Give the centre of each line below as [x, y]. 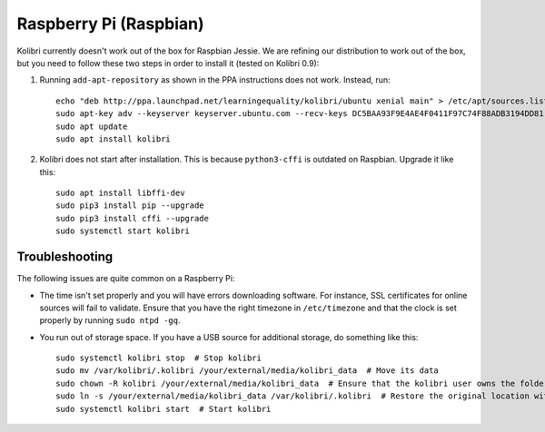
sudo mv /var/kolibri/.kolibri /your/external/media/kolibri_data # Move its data [248, 371]
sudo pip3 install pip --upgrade [130, 206]
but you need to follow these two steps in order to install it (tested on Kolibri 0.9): [168, 63]
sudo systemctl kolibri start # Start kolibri [163, 409]
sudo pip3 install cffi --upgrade [132, 218]
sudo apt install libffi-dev [120, 193]
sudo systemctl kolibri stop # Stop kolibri [159, 358]
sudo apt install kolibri [114, 139]
